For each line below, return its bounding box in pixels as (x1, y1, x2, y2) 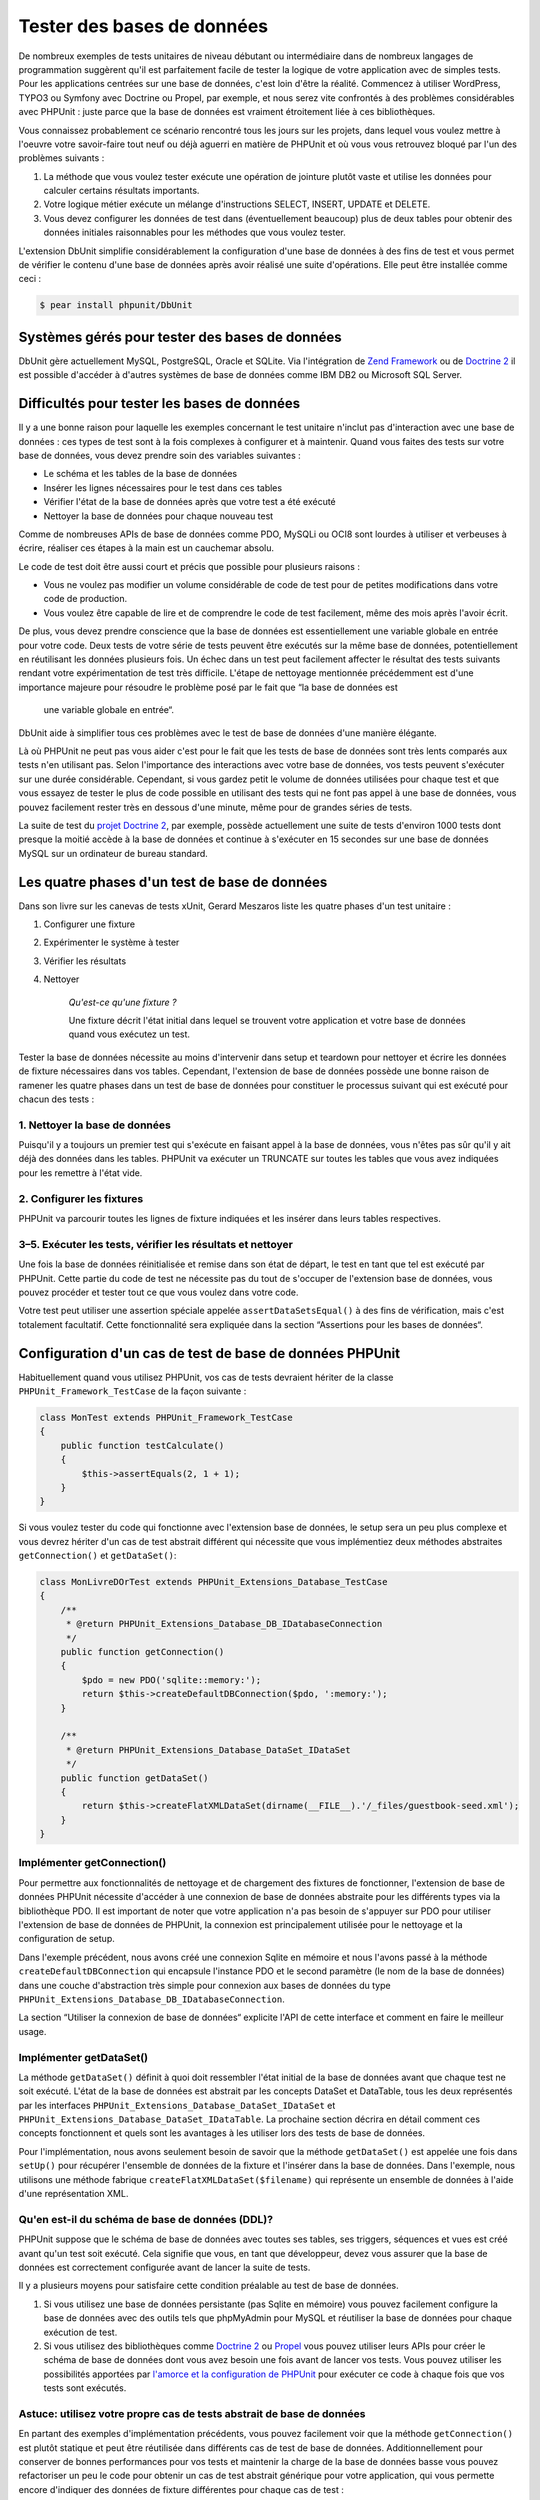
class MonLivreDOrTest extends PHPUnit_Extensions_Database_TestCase (39, 1576, 388, 1588)
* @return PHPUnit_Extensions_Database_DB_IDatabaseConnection (65, 1618, 383, 1630)
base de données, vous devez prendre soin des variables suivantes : (18, 449, 302, 461)
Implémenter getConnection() (18, 1856, 167, 1870)
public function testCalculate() (60, 1440, 225, 1451)
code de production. (43, 593, 128, 605)
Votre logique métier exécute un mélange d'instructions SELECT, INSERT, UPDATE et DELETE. (43, 198, 431, 210)
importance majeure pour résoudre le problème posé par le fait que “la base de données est (18, 681, 399, 693)
